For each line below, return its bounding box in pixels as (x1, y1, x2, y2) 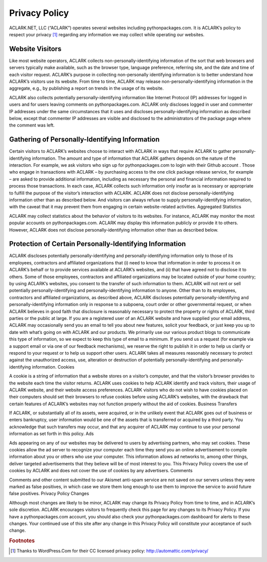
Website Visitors (9, 45, 62, 53)
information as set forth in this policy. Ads (9, 431, 94, 437)
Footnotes (9, 537, 35, 544)
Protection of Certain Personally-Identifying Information (9, 240, 186, 248)
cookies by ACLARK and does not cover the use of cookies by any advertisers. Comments (9, 468, 193, 474)
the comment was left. (9, 122, 55, 128)
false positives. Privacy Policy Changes (9, 491, 89, 497)
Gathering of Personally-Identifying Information (9, 135, 160, 144)
